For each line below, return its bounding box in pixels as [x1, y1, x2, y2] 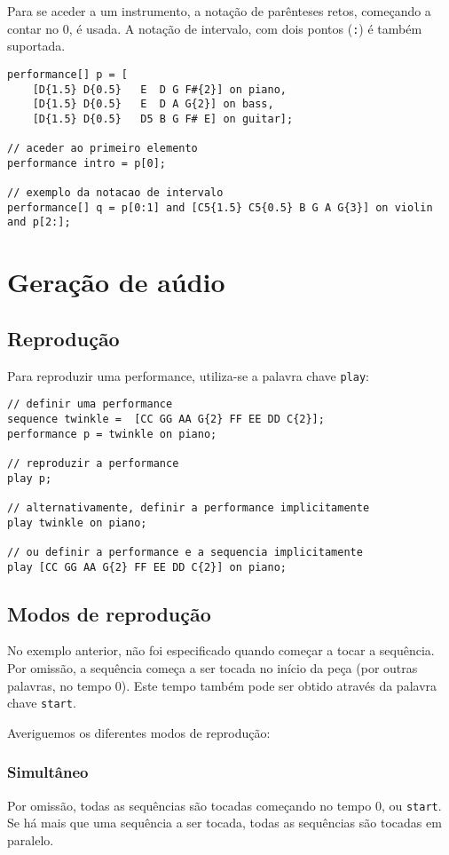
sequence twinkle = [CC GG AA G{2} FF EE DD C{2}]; [7, 412, 325, 425]
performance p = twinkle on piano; [7, 427, 217, 440]
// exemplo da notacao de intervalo [7, 186, 224, 200]
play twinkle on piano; [7, 516, 147, 529]
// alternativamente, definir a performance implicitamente [7, 501, 370, 514]
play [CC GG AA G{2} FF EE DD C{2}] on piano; [7, 560, 287, 574]
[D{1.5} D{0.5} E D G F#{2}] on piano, [32, 83, 287, 96]
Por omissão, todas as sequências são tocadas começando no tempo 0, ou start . [7, 796, 442, 814]
